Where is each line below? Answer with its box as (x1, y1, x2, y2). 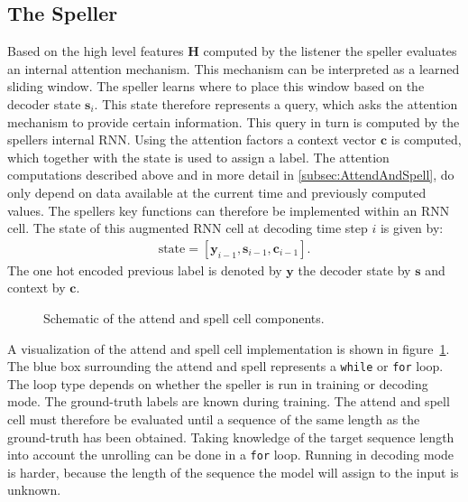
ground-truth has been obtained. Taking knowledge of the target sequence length (7, 427, 454, 446)
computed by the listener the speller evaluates (203, 42, 457, 60)
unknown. (7, 480, 61, 499)
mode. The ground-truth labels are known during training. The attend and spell (7, 392, 450, 411)
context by (7, 278, 66, 297)
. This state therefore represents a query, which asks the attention (94, 94, 458, 113)
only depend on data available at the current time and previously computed (7, 182, 427, 201)
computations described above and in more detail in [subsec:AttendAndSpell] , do (7, 165, 454, 184)
